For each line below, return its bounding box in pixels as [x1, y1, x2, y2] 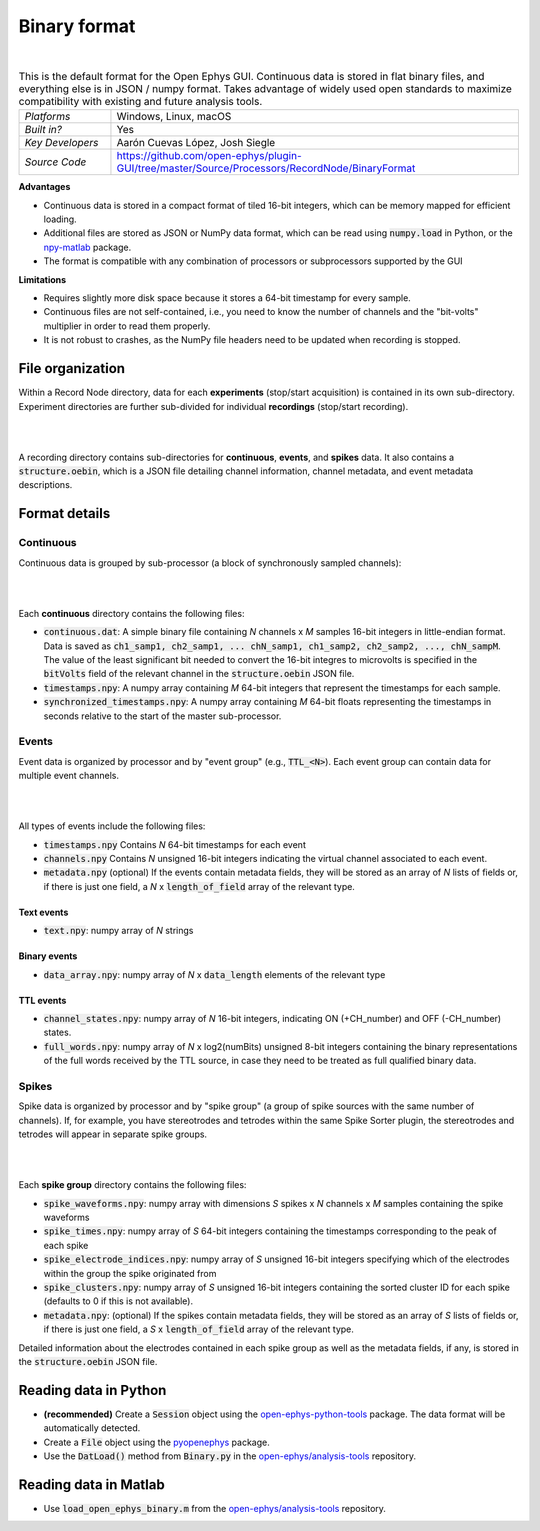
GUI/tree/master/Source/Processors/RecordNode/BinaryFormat [116, 161, 416, 175]
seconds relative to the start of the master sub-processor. [43, 710, 282, 722]
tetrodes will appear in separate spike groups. [18, 1128, 208, 1140]
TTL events [18, 994, 67, 1006]
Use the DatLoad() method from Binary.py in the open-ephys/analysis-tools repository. [43, 1450, 417, 1462]
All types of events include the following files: [18, 820, 206, 832]
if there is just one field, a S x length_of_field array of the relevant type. [43, 1323, 355, 1335]
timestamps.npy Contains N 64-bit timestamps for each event [43, 838, 307, 850]
